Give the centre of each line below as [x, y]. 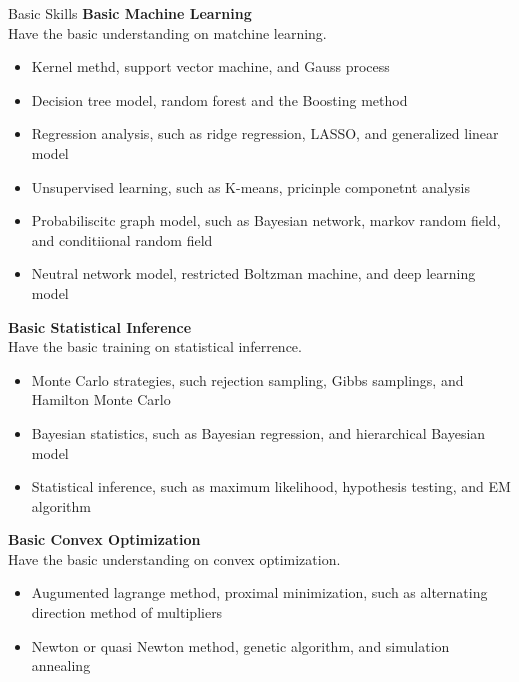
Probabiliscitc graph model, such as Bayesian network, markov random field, [266, 220]
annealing [61, 665]
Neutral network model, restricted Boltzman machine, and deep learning [253, 273]
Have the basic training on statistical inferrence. [155, 346]
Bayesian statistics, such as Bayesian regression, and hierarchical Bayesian [258, 432]
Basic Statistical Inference [100, 326]
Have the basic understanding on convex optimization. [174, 558]
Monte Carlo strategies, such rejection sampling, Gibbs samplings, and [247, 379]
